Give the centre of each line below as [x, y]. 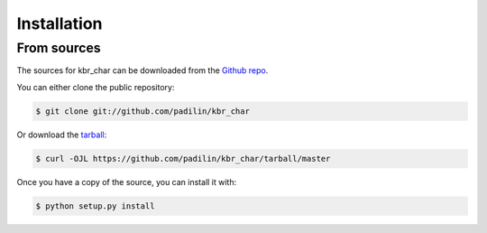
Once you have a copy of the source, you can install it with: [127, 182]
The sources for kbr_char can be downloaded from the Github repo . [142, 70]
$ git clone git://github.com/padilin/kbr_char [142, 111]
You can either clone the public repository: [96, 87]
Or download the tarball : [62, 135]
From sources [59, 48]
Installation [60, 23]
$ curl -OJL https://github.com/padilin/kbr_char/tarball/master [183, 158]
